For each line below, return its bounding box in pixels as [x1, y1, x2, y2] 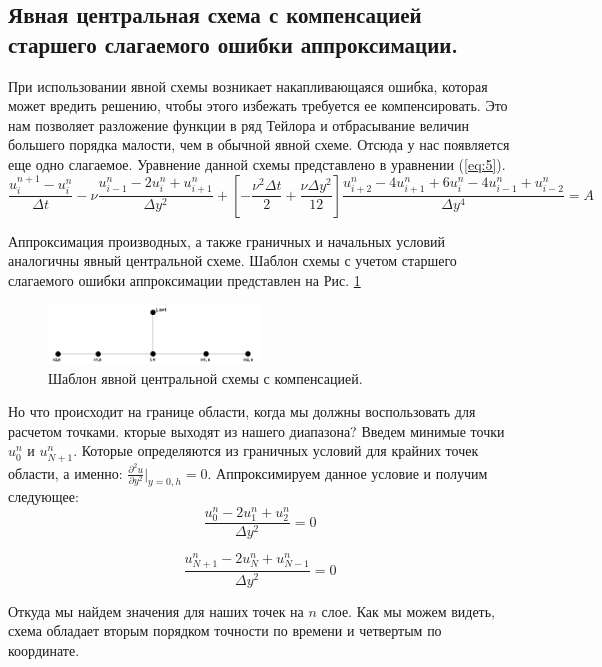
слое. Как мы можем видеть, [321, 600, 496, 621]
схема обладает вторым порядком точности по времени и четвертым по [8, 620, 442, 641]
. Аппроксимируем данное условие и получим [207, 462, 488, 483]
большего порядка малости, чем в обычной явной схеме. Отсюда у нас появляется [8, 134, 510, 155]
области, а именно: [8, 462, 123, 483]
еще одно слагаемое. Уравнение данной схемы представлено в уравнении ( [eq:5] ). [8, 153, 506, 174]
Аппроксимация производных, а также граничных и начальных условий [8, 230, 446, 251]
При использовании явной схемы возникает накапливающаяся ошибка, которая [8, 75, 488, 96]
